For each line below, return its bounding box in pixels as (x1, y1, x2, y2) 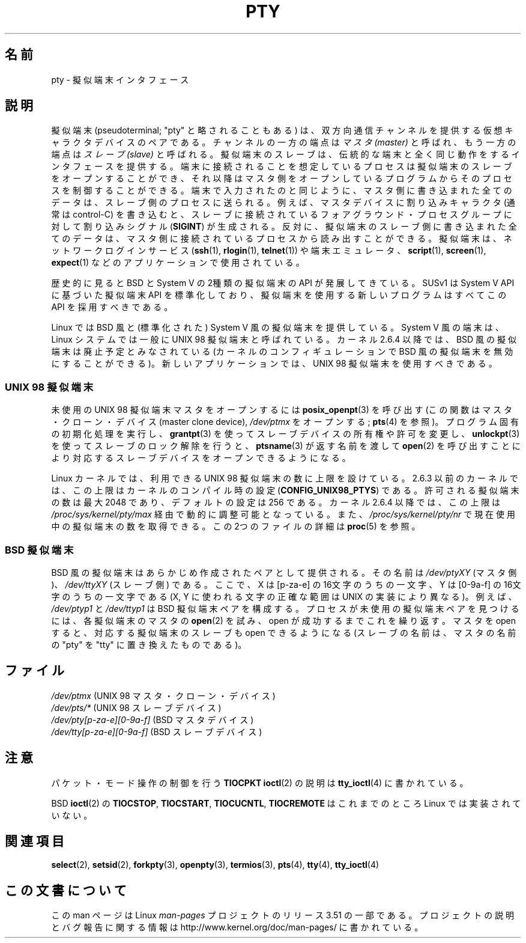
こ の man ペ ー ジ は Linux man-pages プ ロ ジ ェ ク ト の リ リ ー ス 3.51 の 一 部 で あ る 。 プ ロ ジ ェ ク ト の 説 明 (51, 910, 515, 921)
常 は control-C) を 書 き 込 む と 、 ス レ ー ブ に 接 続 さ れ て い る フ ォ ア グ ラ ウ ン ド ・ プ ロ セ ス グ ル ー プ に (51, 209, 512, 220)
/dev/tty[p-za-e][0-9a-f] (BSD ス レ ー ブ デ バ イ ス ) (51, 726, 262, 737)
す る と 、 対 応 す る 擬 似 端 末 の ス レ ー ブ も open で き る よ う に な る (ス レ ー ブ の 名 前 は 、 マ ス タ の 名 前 (51, 627, 516, 638)
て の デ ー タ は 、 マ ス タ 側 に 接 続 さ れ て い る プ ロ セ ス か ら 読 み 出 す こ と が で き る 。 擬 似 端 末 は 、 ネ (51, 233, 512, 244)
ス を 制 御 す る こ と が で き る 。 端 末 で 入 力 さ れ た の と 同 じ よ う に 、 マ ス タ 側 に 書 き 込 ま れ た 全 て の (51, 185, 512, 196)
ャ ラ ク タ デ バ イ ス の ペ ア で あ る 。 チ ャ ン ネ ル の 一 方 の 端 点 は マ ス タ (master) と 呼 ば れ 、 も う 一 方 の (51, 137, 516, 148)
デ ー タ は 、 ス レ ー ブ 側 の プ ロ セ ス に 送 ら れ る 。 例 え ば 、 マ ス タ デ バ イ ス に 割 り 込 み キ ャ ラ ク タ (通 (51, 197, 515, 208)
